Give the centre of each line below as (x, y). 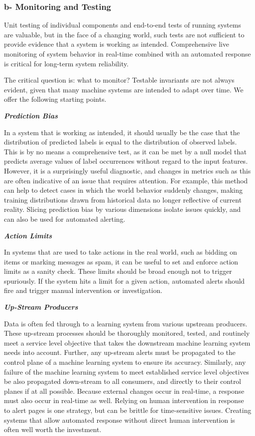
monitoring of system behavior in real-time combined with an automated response (127, 54)
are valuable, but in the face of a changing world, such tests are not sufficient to (124, 34)
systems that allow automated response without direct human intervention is (120, 420)
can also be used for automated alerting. (65, 218)
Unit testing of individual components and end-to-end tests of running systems (123, 25)
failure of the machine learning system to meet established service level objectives (127, 371)
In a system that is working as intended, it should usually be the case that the (122, 132)
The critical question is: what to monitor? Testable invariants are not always (119, 80)
